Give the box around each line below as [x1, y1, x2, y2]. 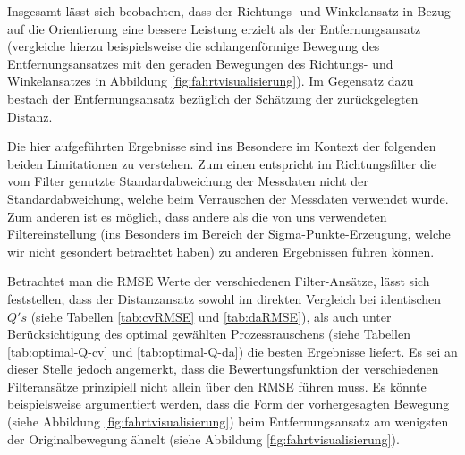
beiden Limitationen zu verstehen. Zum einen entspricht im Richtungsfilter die [7, 154, 436, 173]
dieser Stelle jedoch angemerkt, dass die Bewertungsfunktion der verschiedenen [7, 359, 439, 378]
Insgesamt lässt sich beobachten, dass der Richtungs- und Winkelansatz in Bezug [7, 2, 451, 20]
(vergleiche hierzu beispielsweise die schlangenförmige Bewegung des [7, 37, 380, 55]
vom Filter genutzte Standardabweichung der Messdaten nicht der [7, 172, 368, 190]
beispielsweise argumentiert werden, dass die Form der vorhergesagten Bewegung [7, 394, 450, 413]
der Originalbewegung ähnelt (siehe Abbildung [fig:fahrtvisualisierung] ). [7, 429, 400, 448]
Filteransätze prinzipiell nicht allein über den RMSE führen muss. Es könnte [7, 376, 427, 395]
